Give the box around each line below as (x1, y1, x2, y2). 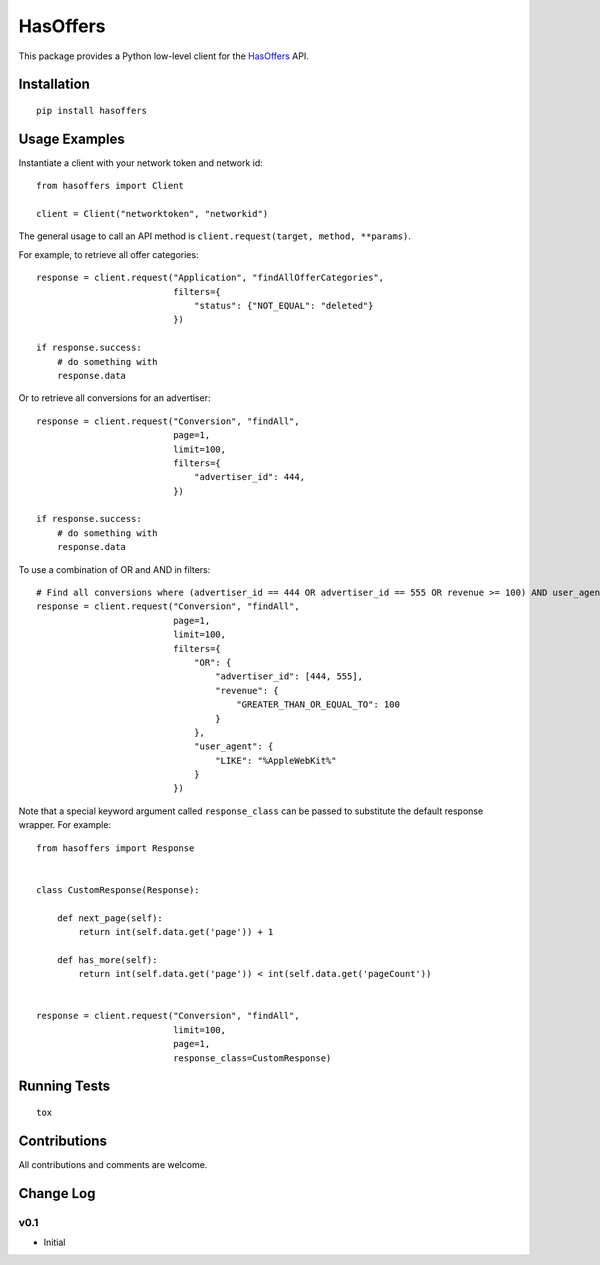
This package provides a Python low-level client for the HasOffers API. (18, 50, 309, 62)
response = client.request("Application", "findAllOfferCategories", (36, 272, 385, 284)
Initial (43, 1236, 66, 1248)
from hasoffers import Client (36, 180, 185, 192)
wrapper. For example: (18, 819, 112, 831)
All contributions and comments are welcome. (18, 1158, 208, 1170)
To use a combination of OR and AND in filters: (18, 563, 211, 575)
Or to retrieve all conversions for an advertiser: (18, 392, 211, 404)
